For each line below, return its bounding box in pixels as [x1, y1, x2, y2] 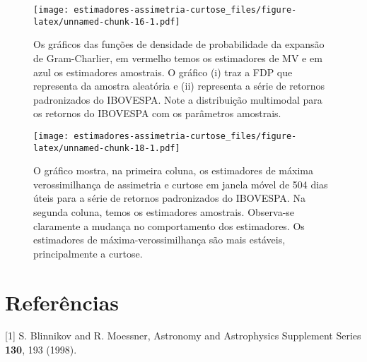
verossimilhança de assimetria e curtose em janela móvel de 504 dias [33, 176, 328, 191]
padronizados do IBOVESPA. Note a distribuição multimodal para [33, 92, 322, 107]
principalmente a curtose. [33, 246, 143, 260]
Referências [5, 287, 120, 316]
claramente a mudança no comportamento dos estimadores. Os [33, 218, 305, 233]
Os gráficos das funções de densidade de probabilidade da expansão [33, 37, 325, 52]
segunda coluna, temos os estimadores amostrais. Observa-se [33, 204, 295, 219]
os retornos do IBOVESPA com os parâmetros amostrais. [33, 106, 281, 121]
